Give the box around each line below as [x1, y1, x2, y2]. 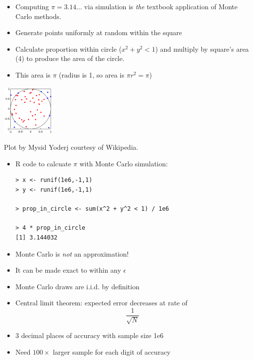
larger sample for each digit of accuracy [53, 346, 171, 357]
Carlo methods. [15, 11, 61, 21]
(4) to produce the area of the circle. [15, 53, 125, 63]
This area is [15, 69, 51, 80]
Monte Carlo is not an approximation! [15, 248, 129, 259]
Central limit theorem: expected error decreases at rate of [15, 298, 188, 308]
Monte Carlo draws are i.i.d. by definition [15, 281, 139, 291]
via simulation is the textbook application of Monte [84, 1, 238, 11]
